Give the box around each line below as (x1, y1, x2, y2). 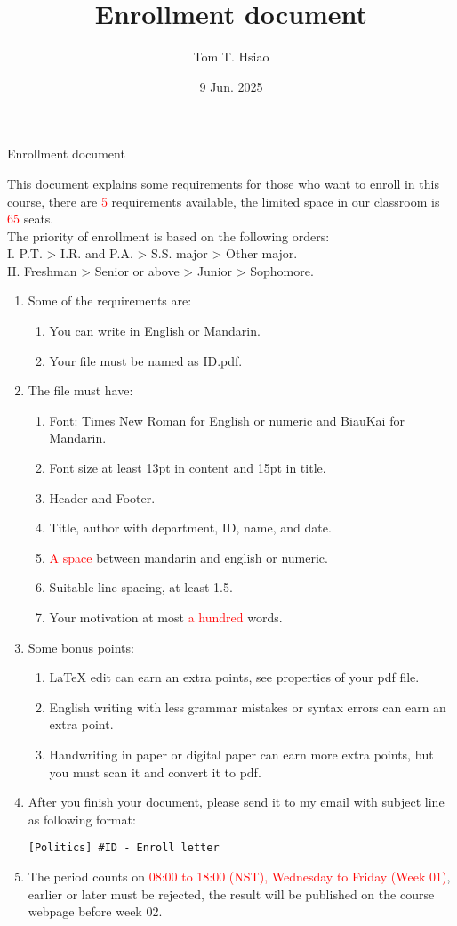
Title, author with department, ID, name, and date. (49, 518, 332, 537)
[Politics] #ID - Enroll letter (28, 841, 220, 855)
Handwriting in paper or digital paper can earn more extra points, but (49, 744, 434, 763)
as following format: (28, 809, 136, 828)
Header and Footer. (49, 488, 156, 507)
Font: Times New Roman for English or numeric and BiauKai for (49, 410, 405, 429)
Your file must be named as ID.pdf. (49, 351, 243, 370)
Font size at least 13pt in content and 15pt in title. (49, 459, 326, 477)
